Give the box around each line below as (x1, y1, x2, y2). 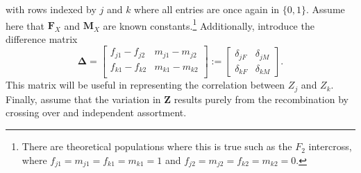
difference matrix (6, 31, 78, 46)
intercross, (308, 139, 352, 154)
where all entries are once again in (134, 2, 280, 16)
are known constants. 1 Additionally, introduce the (103, 16, 314, 33)
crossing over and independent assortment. (6, 105, 187, 120)
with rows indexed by (6, 2, 96, 16)
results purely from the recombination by (174, 91, 349, 106)
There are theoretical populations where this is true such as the (22, 139, 292, 154)
